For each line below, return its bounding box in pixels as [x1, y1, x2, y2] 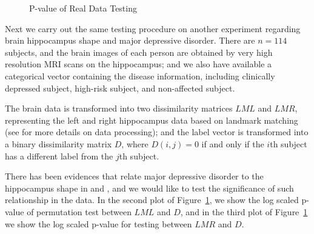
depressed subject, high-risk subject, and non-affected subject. [5, 81, 235, 94]
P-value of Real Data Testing [29, 2, 137, 14]
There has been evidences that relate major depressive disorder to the [5, 170, 264, 182]
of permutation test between [27, 205, 132, 218]
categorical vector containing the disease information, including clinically [5, 69, 275, 82]
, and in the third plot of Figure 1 [180, 205, 308, 218]
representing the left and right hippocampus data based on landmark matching [5, 113, 298, 126]
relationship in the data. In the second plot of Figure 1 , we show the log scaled [5, 193, 299, 206]
